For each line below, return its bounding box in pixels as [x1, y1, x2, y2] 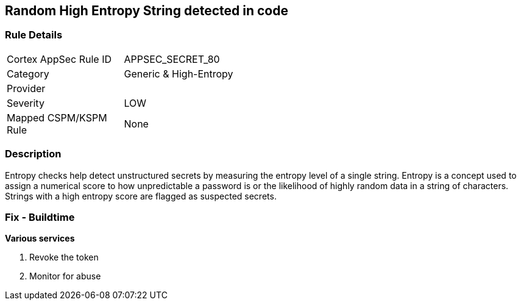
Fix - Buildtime [5, 210, 75, 223]
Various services [5, 233, 75, 244]
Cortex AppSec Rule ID [7, 52, 112, 65]
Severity [7, 96, 44, 109]
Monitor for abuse [29, 271, 101, 282]
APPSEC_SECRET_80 [124, 52, 220, 65]
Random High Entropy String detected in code [5, 3, 288, 18]
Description [5, 148, 62, 160]
